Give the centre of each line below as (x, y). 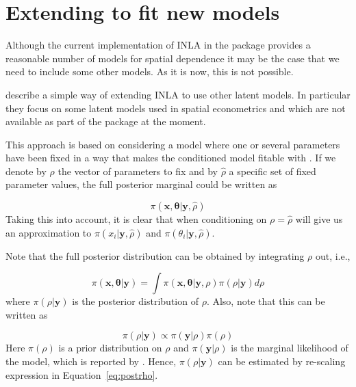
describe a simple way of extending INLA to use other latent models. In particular (178, 94)
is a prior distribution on (110, 348)
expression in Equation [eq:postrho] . (82, 374)
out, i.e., (333, 255)
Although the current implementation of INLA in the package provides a (158, 45)
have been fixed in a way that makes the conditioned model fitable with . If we (171, 158)
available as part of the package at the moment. (106, 121)
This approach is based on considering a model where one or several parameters (173, 144)
